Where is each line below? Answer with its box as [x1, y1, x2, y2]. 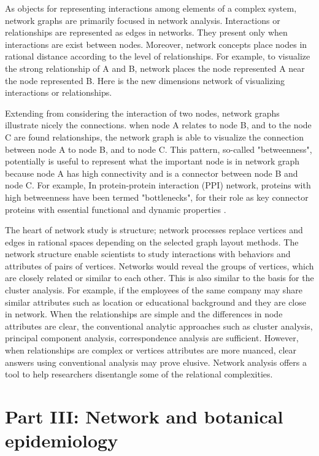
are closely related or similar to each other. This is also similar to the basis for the [5, 271, 314, 284]
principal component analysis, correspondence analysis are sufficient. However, [5, 331, 299, 344]
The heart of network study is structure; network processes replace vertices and [5, 223, 303, 236]
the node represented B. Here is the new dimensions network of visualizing [5, 74, 285, 87]
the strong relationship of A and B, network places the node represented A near [5, 61, 305, 74]
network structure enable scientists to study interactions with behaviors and [5, 247, 291, 260]
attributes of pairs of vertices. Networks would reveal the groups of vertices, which [5, 259, 314, 272]
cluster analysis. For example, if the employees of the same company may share [5, 284, 302, 296]
